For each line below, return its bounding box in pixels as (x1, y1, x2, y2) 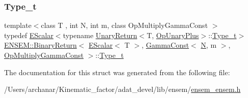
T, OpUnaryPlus (146, 29, 199, 40)
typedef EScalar (4, 29, 54, 40)
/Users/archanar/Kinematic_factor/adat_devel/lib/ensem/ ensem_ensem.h (4, 84, 241, 94)
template (4, 20, 32, 30)
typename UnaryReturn (63, 29, 137, 40)
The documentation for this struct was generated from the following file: (4, 67, 230, 77)
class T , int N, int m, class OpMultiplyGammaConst (41, 20, 208, 30)
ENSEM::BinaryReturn (4, 40, 77, 50)
